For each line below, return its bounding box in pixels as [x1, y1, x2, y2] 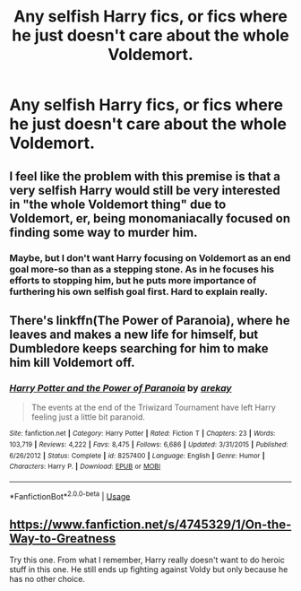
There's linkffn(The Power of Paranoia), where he [9, 312, 290, 328]
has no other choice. [9, 574, 85, 585]
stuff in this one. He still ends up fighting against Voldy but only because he [9, 564, 288, 575]
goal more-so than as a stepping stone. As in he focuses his [9, 263, 275, 275]
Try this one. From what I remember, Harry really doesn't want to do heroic [9, 554, 285, 566]
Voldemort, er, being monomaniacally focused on [9, 211, 291, 226]
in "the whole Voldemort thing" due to [9, 196, 227, 212]
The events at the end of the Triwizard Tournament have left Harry [30, 402, 276, 413]
